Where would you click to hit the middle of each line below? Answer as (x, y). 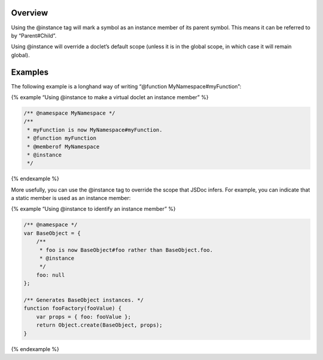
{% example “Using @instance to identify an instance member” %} (93, 209)
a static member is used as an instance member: (71, 198)
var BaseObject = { (52, 233)
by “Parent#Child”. (34, 35)
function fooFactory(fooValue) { (73, 308)
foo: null (51, 275)
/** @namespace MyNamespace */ (70, 113)
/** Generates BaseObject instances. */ (83, 300)
